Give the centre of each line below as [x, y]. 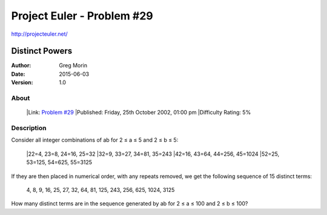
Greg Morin [73, 65]
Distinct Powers [42, 51]
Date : [18, 74]
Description [29, 128]
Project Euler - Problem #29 [82, 16]
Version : [22, 82]
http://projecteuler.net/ [39, 34]
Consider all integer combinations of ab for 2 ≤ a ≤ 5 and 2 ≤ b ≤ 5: [95, 140]
